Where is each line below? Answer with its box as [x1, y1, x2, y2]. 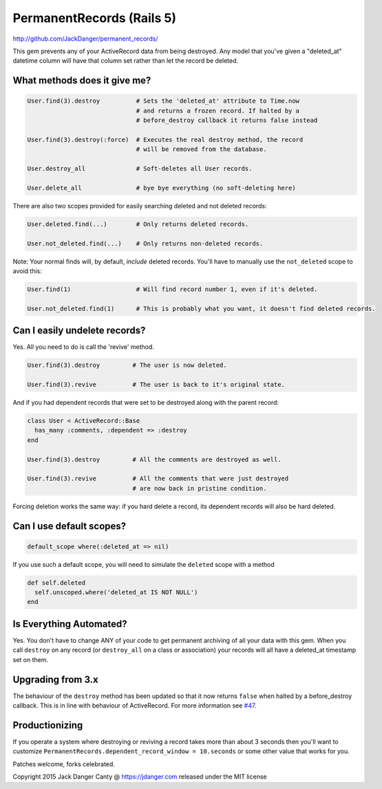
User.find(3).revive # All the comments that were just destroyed [27, 475, 289, 483]
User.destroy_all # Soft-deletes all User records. [27, 165, 253, 172]
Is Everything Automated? [12, 618, 127, 630]
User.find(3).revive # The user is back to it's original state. [27, 381, 286, 388]
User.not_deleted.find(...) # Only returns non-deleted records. [27, 239, 264, 248]
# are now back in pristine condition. [132, 484, 267, 492]
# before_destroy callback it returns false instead [136, 117, 318, 124]
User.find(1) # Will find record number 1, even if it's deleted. [27, 285, 318, 293]
